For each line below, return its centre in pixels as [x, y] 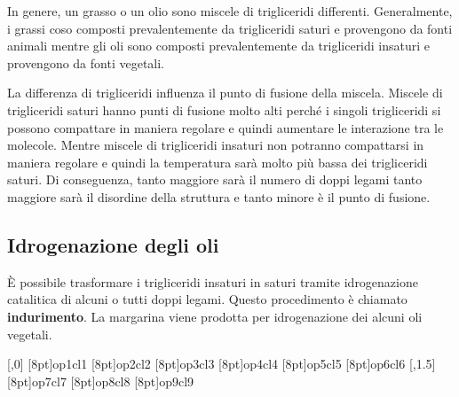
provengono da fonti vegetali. [86, 62]
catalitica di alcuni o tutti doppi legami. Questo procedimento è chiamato [207, 299]
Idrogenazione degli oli [113, 244]
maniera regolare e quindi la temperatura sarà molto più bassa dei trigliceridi [218, 162]
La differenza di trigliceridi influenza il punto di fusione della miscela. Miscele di [225, 93]
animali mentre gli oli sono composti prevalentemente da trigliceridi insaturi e [219, 46]
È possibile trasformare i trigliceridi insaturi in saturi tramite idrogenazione [213, 281]
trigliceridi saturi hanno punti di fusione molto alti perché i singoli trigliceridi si [224, 109]
